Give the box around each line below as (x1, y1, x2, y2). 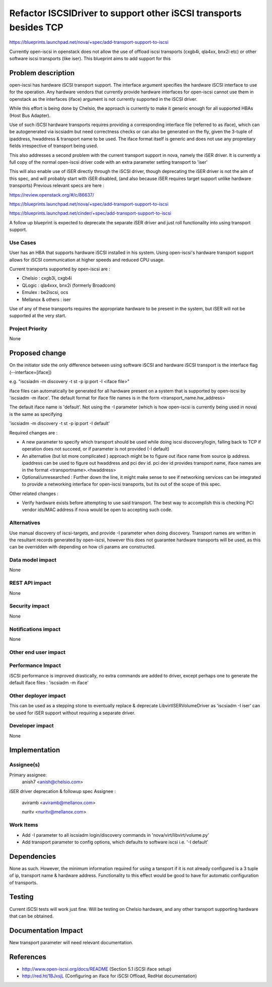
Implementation (9, 746, 60, 755)
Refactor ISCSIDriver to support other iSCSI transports (9, 8, 242, 19)
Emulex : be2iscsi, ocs (22, 289, 69, 295)
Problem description (9, 69, 75, 77)
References (9, 953, 46, 961)
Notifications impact (9, 626, 60, 633)
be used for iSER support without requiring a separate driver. (9, 710, 135, 716)
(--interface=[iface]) (9, 369, 52, 375)
